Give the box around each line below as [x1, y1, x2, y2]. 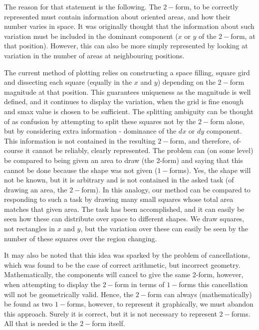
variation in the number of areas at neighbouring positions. [4, 50, 185, 60]
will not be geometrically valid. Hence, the [4, 289, 134, 299]
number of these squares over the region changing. [4, 233, 157, 243]
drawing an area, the [4, 184, 67, 194]
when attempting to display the [4, 279, 100, 290]
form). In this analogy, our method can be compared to [81, 184, 251, 194]
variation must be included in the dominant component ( [4, 30, 178, 41]
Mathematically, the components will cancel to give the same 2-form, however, [4, 269, 244, 280]
